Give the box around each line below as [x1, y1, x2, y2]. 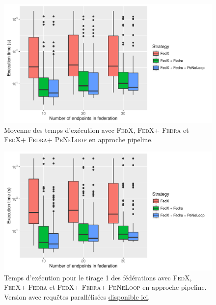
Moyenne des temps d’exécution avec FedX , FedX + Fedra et [4, 124, 189, 135]
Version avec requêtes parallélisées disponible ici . [4, 292, 150, 302]
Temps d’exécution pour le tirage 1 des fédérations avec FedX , [4, 272, 192, 282]
